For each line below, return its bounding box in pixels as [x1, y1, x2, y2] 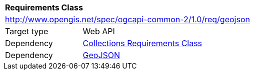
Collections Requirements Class [82, 38, 202, 48]
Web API [82, 26, 115, 36]
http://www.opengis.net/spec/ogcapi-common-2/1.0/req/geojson [5, 14, 250, 24]
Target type [5, 26, 48, 36]
